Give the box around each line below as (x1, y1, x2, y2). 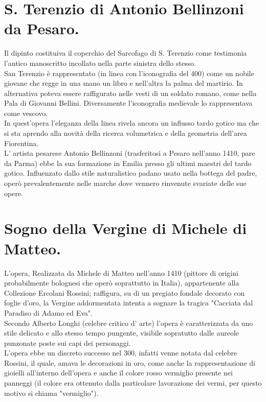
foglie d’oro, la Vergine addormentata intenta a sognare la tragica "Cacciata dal (4, 297, 253, 308)
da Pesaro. (4, 18, 79, 39)
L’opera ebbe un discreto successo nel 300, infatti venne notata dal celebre (4, 347, 237, 358)
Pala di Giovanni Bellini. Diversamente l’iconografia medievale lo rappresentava (4, 98, 253, 108)
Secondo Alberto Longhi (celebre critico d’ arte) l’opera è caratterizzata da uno (4, 317, 253, 328)
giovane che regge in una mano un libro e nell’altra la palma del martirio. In (4, 78, 243, 88)
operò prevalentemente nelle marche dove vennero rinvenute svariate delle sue (4, 178, 247, 188)
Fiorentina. (4, 137, 39, 148)
